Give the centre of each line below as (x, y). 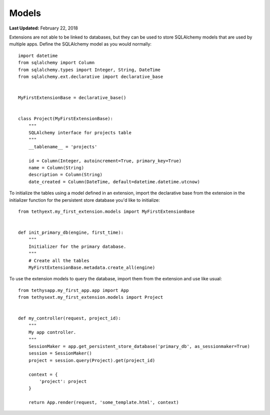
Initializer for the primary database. (77, 246)
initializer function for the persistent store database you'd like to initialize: (84, 200)
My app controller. (52, 332)
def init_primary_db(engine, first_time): (71, 233)
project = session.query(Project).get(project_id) (92, 360)
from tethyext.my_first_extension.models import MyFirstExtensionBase (106, 211)
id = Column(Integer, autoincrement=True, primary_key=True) (105, 161)
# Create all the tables (59, 261)
